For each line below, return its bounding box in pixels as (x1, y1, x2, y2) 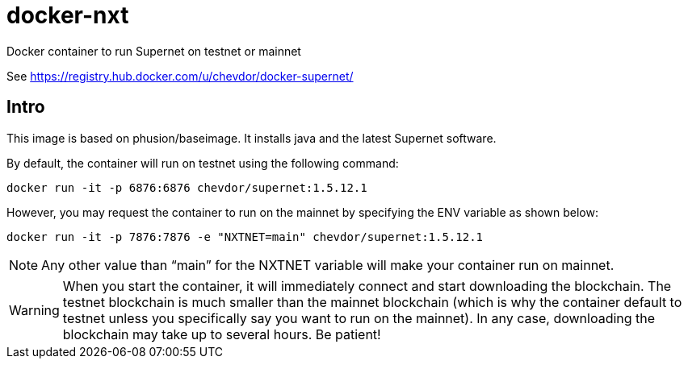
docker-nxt (6, 2, 129, 29)
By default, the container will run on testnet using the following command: (6, 156, 399, 170)
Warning (9, 301, 60, 318)
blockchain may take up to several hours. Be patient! (62, 326, 381, 342)
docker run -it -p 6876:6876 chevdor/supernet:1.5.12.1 (6, 180, 367, 194)
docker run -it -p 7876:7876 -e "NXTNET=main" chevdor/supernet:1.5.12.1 (6, 230, 484, 243)
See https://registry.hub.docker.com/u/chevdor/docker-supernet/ (6, 68, 354, 83)
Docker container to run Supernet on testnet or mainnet (6, 44, 301, 58)
